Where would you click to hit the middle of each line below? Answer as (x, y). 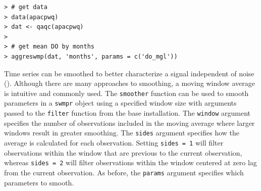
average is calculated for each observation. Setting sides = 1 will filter (114, 142)
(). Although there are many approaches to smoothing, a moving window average (129, 83)
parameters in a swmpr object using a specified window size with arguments (120, 103)
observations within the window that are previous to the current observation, (123, 152)
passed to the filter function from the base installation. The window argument (127, 113)
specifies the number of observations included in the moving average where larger (129, 123)
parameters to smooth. (39, 182)
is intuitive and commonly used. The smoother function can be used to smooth (126, 93)
